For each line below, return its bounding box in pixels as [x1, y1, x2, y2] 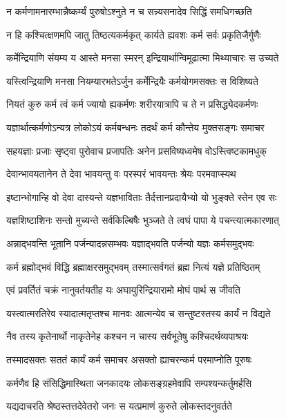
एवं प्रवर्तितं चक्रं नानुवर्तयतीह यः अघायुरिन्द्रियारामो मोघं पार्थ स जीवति [6, 283, 240, 297]
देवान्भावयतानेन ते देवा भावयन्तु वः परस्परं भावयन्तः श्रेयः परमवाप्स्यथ [6, 167, 236, 181]
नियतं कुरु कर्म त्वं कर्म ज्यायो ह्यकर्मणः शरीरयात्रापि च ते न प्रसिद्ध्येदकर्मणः [6, 97, 258, 111]
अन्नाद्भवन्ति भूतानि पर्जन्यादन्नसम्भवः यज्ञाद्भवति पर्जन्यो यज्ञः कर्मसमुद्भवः [6, 236, 254, 250]
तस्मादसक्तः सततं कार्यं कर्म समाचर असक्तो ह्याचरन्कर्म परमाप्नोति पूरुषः [6, 352, 252, 366]
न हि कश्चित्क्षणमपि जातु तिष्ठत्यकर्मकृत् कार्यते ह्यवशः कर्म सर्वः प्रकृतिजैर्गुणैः [6, 27, 261, 41]
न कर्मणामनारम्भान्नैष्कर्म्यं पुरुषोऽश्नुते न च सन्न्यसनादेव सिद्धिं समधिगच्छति [6, 4, 252, 18]
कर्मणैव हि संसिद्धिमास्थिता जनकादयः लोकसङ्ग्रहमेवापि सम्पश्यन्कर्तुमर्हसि [6, 375, 252, 390]
